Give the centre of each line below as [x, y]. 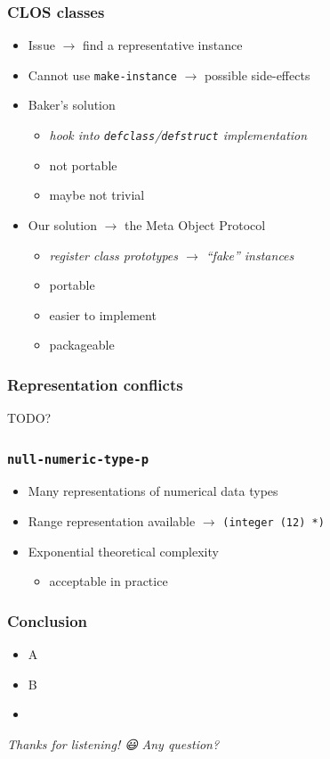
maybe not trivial [97, 195]
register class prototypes [113, 255]
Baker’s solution [72, 105]
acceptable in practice [109, 581]
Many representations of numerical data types [153, 491]
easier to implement [103, 314]
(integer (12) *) [274, 523]
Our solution [62, 224]
